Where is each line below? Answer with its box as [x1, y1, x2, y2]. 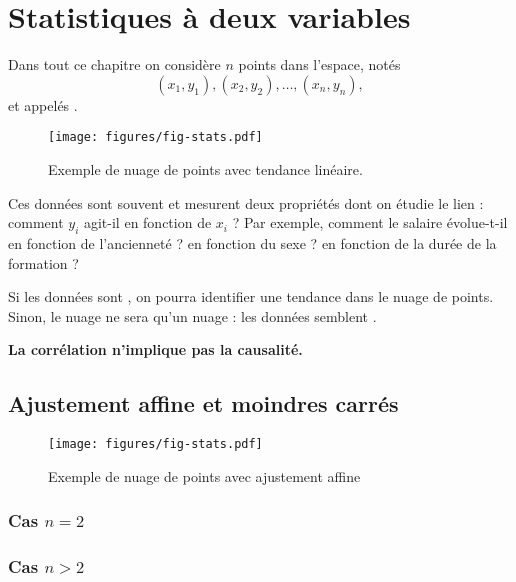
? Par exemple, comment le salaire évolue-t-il [232, 212, 508, 233]
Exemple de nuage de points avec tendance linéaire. [48, 158, 363, 179]
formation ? [8, 252, 79, 273]
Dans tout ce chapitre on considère [8, 54, 221, 75]
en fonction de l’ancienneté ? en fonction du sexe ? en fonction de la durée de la [8, 232, 497, 253]
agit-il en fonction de [83, 212, 212, 233]
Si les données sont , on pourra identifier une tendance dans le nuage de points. [8, 286, 494, 307]
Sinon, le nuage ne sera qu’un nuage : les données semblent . [8, 305, 377, 326]
